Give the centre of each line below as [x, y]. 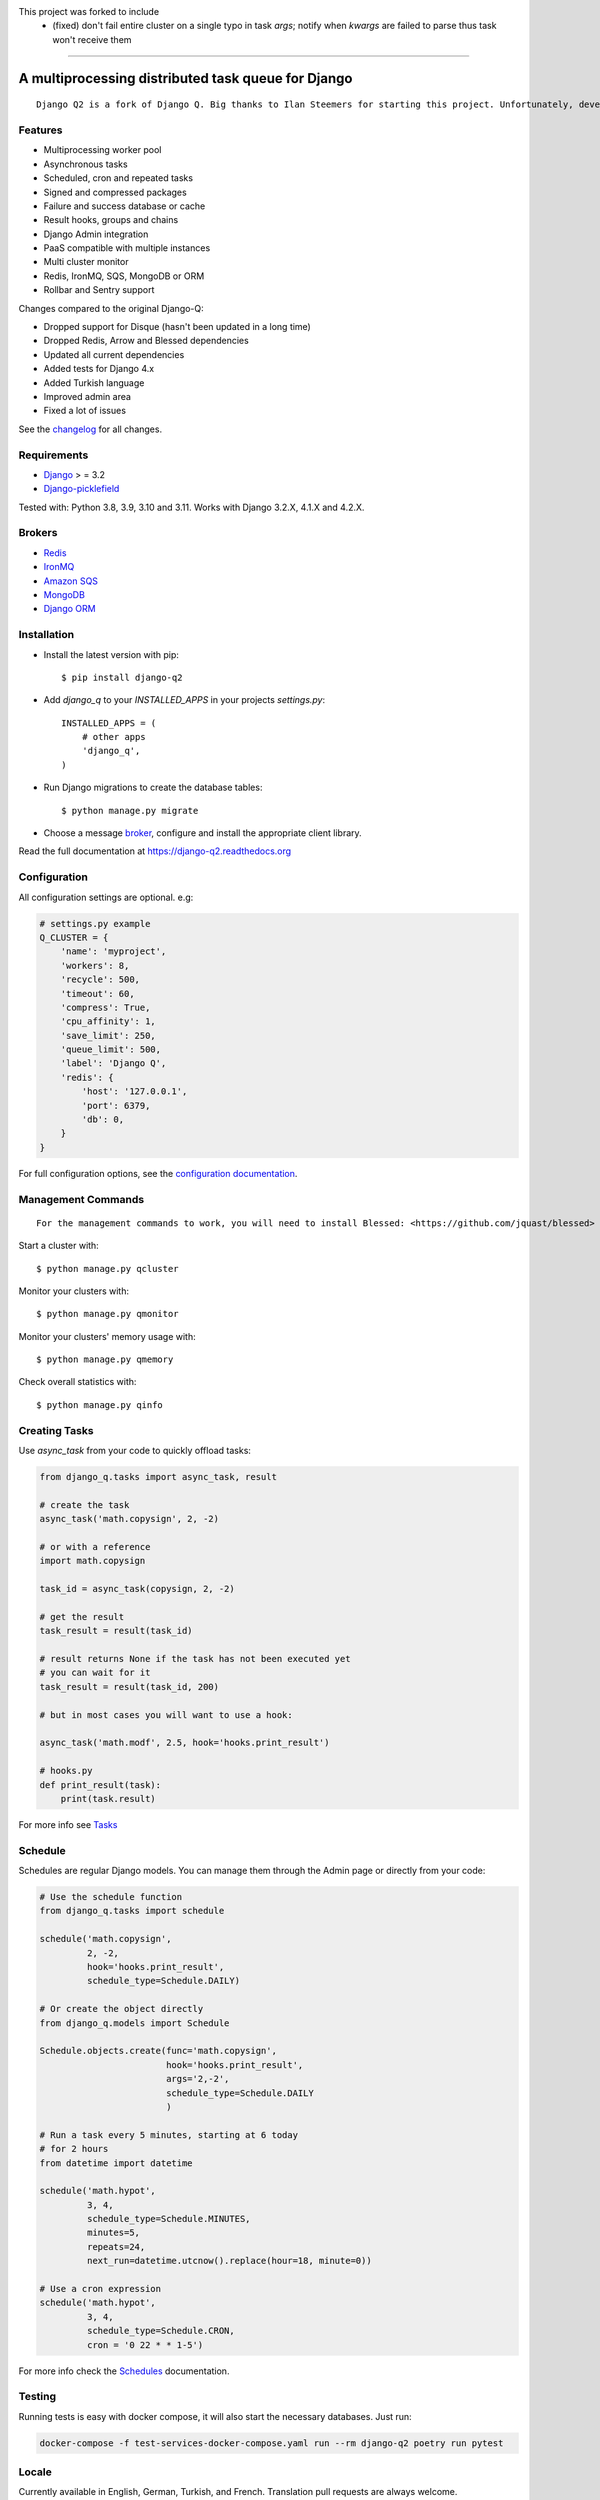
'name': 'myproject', [113, 951]
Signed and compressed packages [115, 192]
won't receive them [92, 39]
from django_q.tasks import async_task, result [158, 1476]
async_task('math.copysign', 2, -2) [129, 1519]
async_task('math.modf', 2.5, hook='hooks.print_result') [184, 1743]
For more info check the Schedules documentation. [124, 2371]
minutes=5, [113, 2233]
